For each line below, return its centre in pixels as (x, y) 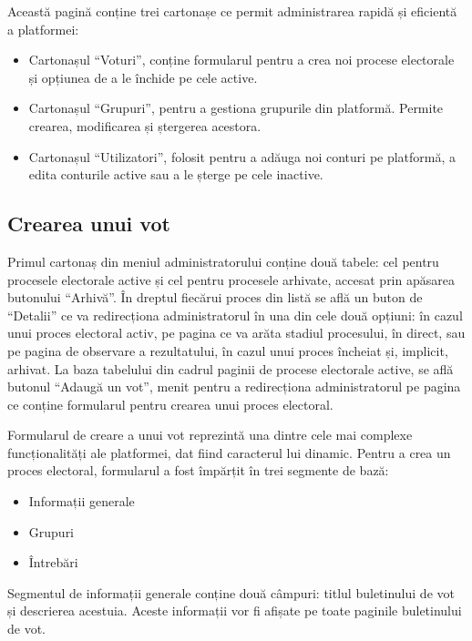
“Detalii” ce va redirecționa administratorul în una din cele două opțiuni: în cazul (235, 315)
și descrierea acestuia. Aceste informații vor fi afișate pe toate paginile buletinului (235, 610)
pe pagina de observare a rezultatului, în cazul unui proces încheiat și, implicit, (228, 350)
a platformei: (43, 29)
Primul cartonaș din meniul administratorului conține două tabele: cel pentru (223, 261)
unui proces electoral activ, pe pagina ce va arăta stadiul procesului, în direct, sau (236, 333)
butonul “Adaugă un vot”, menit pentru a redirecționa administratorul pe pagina (234, 387)
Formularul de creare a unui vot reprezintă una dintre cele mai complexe (210, 435)
